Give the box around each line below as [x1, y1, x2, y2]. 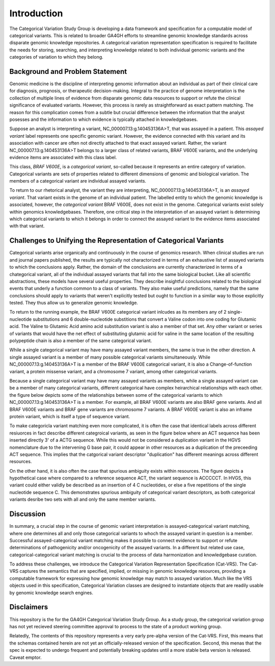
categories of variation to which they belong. [9, 54, 104, 60]
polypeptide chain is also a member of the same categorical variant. [9, 338, 152, 344]
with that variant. [9, 223, 45, 229]
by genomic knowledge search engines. [9, 590, 94, 596]
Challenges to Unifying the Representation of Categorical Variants [9, 236, 224, 245]
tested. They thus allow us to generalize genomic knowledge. [9, 300, 139, 306]
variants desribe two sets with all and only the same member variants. [9, 496, 156, 502]
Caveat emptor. [9, 654, 42, 660]
